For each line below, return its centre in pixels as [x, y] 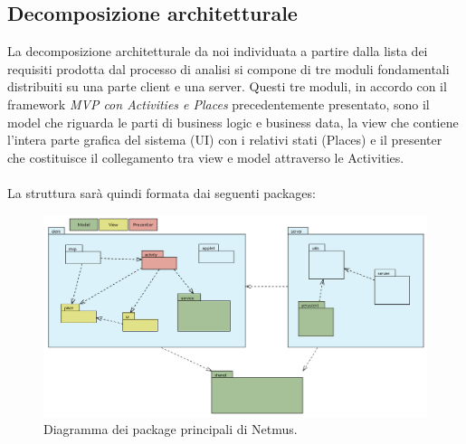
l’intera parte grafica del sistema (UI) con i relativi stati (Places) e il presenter [225, 140]
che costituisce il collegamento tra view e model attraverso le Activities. [206, 157]
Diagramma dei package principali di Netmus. [171, 429]
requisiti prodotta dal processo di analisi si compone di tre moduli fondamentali [228, 68]
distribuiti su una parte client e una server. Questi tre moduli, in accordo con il [227, 86]
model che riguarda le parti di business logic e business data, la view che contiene [233, 122]
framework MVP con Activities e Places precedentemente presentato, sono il [219, 104]
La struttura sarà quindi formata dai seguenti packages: [162, 192]
